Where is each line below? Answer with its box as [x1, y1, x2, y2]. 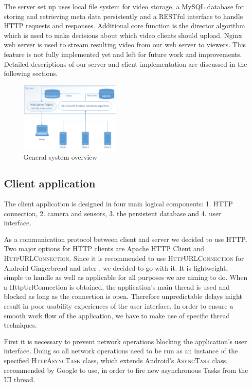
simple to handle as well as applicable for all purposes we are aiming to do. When [4, 272, 248, 282]
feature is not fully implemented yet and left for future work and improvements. [4, 49, 242, 59]
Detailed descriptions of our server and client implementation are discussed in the [4, 58, 247, 69]
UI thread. [4, 374, 35, 385]
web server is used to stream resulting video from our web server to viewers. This [4, 39, 246, 50]
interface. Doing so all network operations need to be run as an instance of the [4, 346, 238, 356]
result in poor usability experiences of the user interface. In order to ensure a [4, 301, 234, 311]
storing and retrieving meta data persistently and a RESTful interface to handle [4, 11, 243, 21]
